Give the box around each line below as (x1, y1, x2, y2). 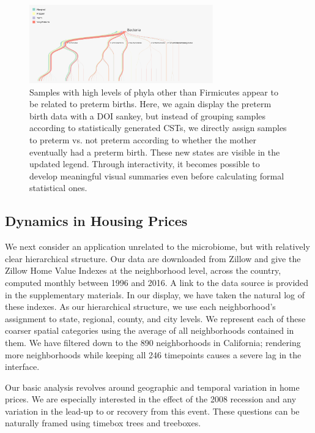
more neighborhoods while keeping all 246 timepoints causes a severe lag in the (5, 348, 302, 361)
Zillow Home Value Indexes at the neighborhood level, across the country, (5, 264, 281, 277)
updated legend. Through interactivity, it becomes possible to (29, 157, 260, 170)
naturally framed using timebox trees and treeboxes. (5, 416, 201, 429)
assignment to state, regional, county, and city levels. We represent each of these (5, 312, 306, 325)
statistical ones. (29, 181, 87, 194)
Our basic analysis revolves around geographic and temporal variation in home (5, 380, 300, 393)
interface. (5, 360, 40, 373)
